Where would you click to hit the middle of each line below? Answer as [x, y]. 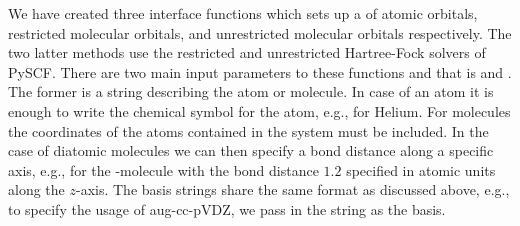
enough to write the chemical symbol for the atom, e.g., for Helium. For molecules [259, 110]
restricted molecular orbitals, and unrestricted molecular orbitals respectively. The [260, 32]
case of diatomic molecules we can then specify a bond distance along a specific [251, 150]
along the [36, 189]
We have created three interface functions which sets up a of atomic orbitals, [243, 13]
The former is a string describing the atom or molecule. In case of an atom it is [251, 91]
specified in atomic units [421, 169]
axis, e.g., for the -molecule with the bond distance [163, 169]
